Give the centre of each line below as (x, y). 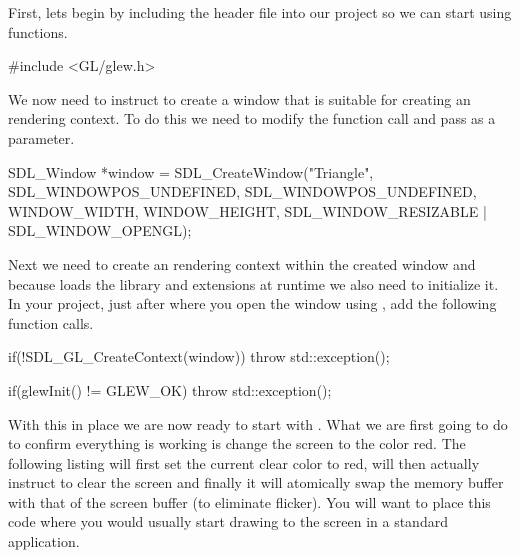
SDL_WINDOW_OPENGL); (100, 230)
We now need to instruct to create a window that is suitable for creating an (239, 98)
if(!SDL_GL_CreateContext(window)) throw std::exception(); (199, 356)
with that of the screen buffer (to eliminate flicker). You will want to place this (249, 501)
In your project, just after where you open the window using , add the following (252, 303)
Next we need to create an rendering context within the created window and (242, 263)
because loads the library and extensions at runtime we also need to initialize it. (253, 283)
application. (44, 541)
